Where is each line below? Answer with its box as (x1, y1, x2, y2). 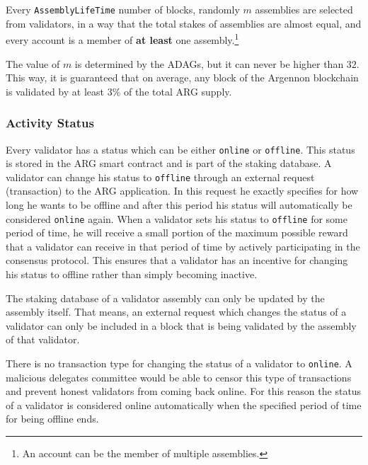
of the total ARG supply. (123, 84, 232, 98)
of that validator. (6, 332, 80, 347)
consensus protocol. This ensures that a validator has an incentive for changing (6, 253, 348, 268)
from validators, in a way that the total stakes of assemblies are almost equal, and (6, 16, 362, 30)
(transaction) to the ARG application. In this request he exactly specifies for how (6, 183, 359, 198)
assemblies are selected (255, 2, 353, 16)
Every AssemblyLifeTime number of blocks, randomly (6, 2, 240, 16)
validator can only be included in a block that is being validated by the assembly (6, 318, 357, 333)
